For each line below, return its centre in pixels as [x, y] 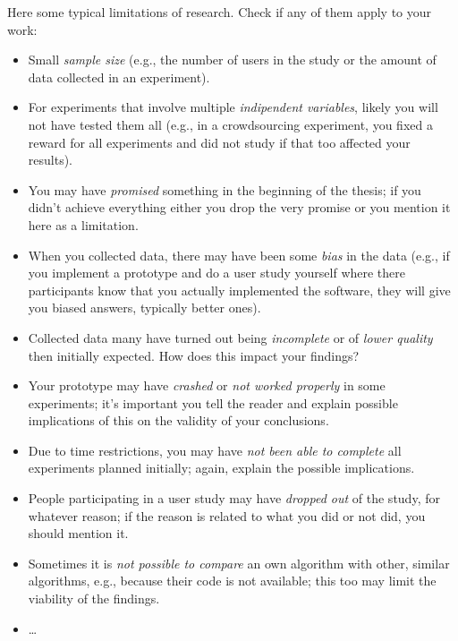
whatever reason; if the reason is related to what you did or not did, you [227, 515]
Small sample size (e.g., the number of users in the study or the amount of [232, 60]
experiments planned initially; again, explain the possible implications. [221, 468]
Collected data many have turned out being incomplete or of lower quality [230, 337]
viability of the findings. [94, 598]
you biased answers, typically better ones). [144, 308]
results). [50, 160]
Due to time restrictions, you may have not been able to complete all [215, 450]
